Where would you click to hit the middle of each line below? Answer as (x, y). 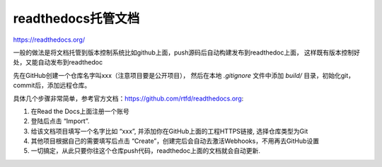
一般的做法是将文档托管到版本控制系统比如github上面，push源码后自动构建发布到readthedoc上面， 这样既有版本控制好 (187, 52)
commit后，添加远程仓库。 (52, 86)
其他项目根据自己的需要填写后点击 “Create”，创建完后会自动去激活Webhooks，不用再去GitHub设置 (175, 141)
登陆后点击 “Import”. (60, 121)
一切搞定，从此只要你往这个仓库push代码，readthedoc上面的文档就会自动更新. (146, 151)
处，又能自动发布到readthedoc (58, 62)
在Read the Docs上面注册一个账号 (80, 111)
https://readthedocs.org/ (49, 40)
